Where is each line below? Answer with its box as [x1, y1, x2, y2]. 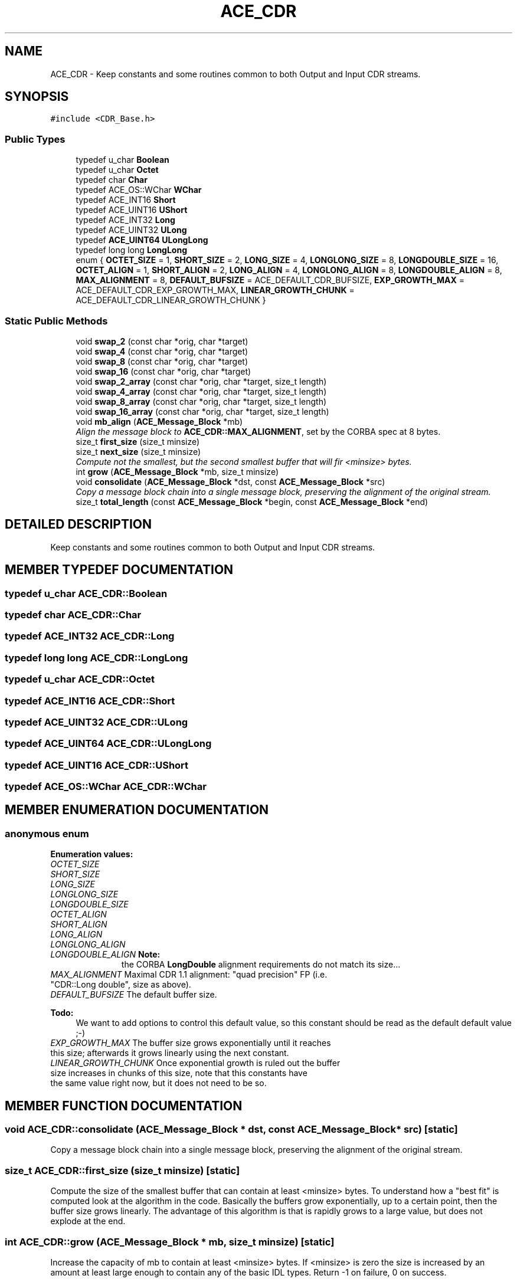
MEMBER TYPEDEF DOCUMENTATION [5, 562, 234, 578]
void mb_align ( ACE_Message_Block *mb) [76, 416, 243, 427]
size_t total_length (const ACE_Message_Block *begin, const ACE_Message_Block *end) [76, 496, 428, 507]
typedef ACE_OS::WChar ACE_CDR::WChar [5, 781, 207, 792]
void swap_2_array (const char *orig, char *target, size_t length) [76, 376, 327, 386]
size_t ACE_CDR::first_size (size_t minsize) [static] [5, 1164, 240, 1176]
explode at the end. [50, 1216, 126, 1227]
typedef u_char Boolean [76, 155, 169, 165]
